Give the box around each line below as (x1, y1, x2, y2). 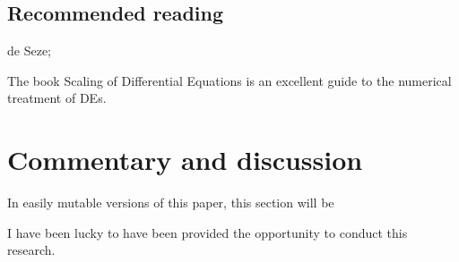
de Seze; (7, 41, 51, 60)
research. (7, 241, 56, 259)
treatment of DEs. (7, 89, 107, 107)
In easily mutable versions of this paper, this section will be (7, 193, 334, 212)
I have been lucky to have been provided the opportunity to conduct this (7, 223, 408, 241)
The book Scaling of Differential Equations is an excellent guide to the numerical (7, 71, 452, 89)
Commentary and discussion (7, 141, 363, 178)
